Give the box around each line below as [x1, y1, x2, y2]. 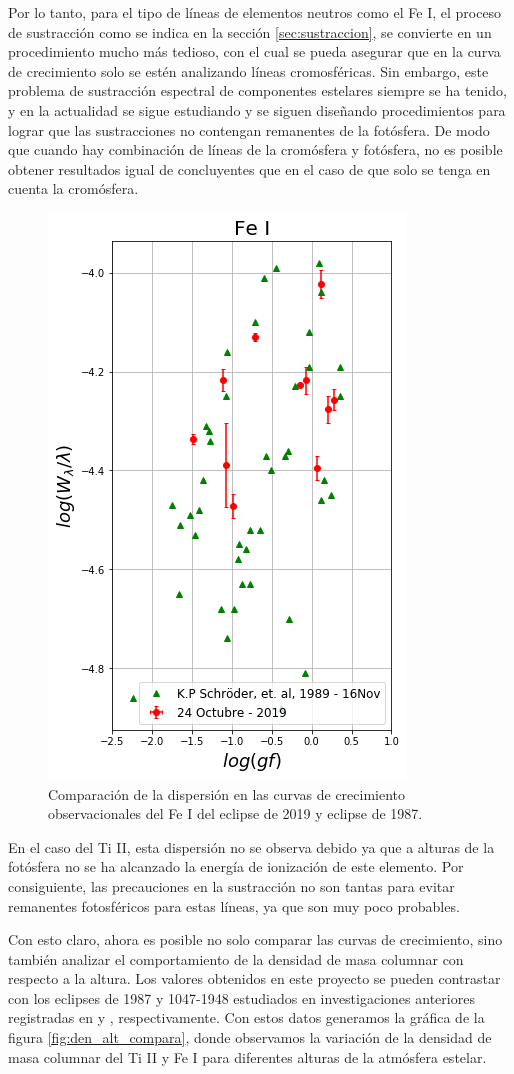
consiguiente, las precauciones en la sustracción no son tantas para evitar [8, 875, 455, 896]
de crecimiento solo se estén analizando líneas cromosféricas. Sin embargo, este [8, 60, 489, 81]
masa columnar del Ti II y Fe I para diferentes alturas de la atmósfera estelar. [8, 1046, 487, 1067]
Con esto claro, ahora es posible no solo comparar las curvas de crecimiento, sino [8, 929, 503, 950]
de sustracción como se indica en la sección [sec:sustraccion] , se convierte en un [8, 21, 492, 42]
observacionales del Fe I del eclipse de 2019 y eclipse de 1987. [48, 803, 423, 824]
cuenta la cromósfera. [8, 178, 139, 199]
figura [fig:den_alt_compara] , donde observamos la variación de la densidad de [8, 1027, 492, 1048]
